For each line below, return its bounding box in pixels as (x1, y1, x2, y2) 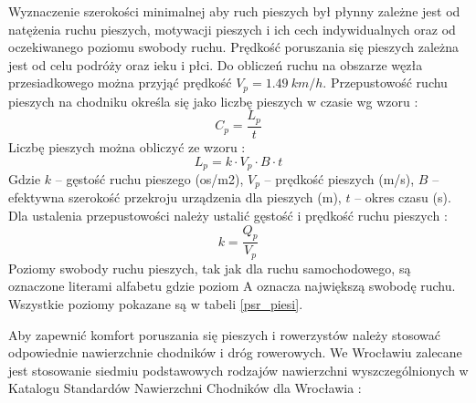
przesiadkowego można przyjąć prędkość (8, 73, 232, 92)
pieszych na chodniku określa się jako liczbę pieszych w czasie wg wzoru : (8, 91, 418, 110)
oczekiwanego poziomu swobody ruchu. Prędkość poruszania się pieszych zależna (8, 37, 459, 57)
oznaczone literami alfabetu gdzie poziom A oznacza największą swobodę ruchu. (8, 276, 456, 295)
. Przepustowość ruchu (323, 73, 448, 92)
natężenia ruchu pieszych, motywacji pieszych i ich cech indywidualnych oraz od (8, 19, 456, 38)
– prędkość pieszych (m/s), (264, 169, 415, 188)
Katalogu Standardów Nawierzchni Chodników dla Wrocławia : (8, 378, 362, 398)
